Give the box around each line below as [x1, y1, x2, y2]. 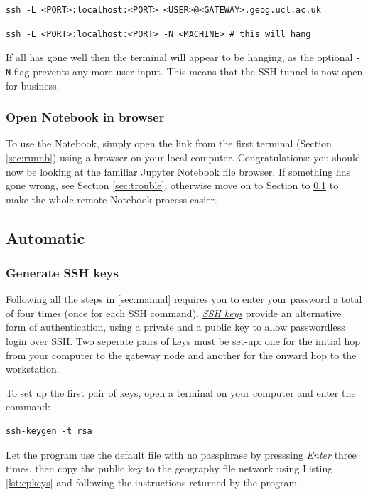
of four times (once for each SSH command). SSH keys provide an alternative [6, 305, 342, 320]
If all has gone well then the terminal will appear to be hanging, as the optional [6, 50, 353, 65]
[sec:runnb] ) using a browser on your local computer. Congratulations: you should [6, 149, 361, 164]
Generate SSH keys [6, 263, 119, 281]
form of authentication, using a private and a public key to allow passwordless [6, 319, 345, 334]
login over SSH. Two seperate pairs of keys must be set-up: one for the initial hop [6, 334, 361, 348]
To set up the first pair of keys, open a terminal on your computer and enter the [6, 385, 356, 400]
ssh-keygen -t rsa [6, 426, 92, 437]
